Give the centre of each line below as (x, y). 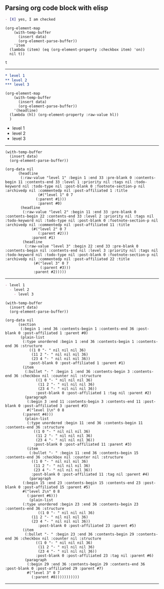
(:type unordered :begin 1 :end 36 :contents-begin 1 (78, 341)
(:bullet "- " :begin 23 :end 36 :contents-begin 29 (79, 534)
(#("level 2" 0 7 (49, 229)
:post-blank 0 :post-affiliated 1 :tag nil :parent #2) (94, 393)
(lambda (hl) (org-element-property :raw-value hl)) (64, 115)
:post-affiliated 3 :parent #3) (56, 406)
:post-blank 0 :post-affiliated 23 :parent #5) (87, 525)
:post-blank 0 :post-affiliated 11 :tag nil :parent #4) (90, 474)
